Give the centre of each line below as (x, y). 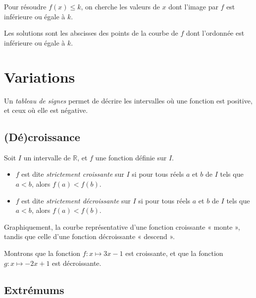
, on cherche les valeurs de (120, 6)
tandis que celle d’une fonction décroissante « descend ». (89, 236)
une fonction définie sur (131, 157)
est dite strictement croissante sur (73, 174)
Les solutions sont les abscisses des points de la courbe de (91, 33)
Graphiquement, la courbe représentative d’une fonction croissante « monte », (122, 226)
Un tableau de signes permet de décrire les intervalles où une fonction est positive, (128, 100)
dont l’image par (193, 6)
